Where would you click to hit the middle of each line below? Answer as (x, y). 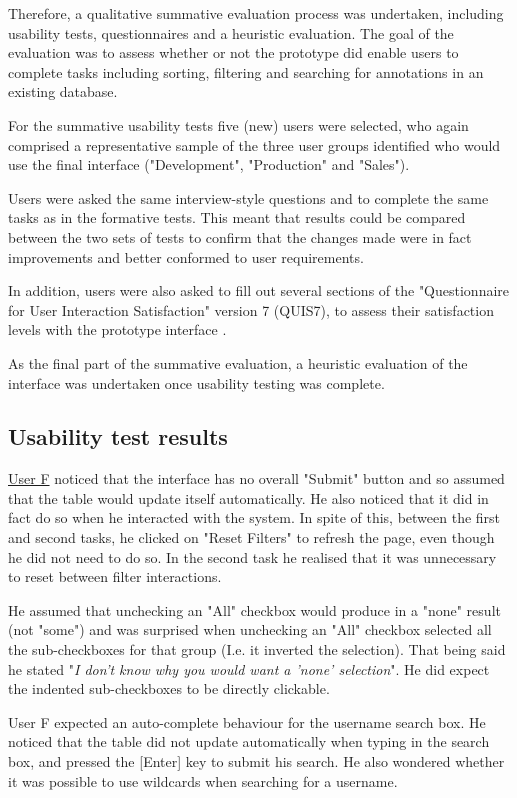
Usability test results (118, 436)
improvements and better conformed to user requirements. (186, 256)
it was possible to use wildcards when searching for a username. (203, 780)
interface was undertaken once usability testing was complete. (196, 382)
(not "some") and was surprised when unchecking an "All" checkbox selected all (250, 629)
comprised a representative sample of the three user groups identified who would (254, 144)
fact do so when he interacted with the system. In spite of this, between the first (254, 517)
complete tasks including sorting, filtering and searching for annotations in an (246, 71)
